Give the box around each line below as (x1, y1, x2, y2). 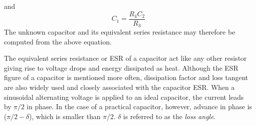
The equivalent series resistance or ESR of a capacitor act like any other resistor (4, 53, 247, 63)
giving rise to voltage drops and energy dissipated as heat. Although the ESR (4, 62, 239, 73)
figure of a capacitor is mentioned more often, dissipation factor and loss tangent (4, 72, 249, 83)
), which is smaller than (29, 111, 101, 121)
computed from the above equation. (4, 36, 112, 46)
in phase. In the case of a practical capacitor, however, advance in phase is (27, 101, 252, 112)
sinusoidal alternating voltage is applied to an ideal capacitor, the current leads (4, 91, 244, 102)
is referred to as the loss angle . (123, 111, 216, 121)
